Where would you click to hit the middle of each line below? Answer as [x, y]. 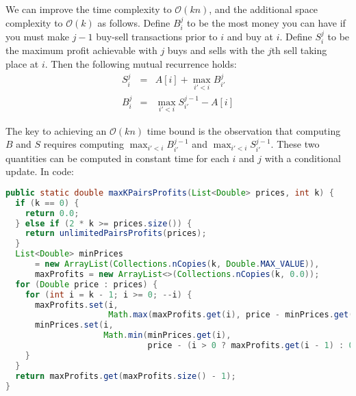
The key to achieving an [56, 130]
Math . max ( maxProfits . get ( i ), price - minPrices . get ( [231, 315]
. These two [295, 144]
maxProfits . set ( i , [76, 305]
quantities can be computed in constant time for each [117, 158]
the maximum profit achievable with [81, 50]
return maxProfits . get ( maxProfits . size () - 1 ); [126, 376]
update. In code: [40, 171]
